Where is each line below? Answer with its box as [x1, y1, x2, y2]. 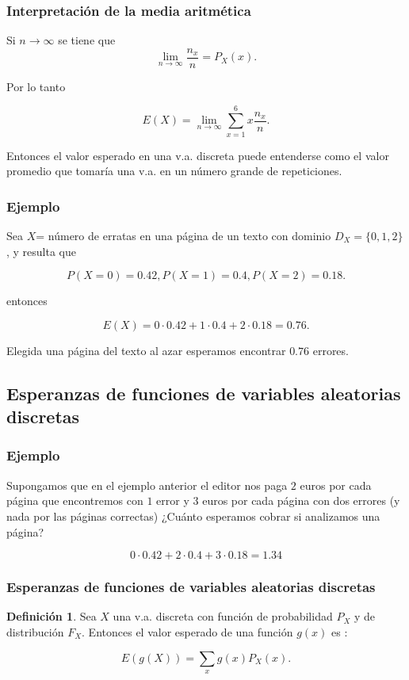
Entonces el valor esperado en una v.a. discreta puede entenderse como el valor [6, 147, 389, 163]
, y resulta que [6, 243, 77, 259]
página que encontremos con [6, 492, 143, 509]
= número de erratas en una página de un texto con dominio [36, 227, 331, 243]
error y [156, 492, 189, 509]
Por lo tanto [6, 78, 66, 94]
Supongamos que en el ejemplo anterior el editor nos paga [6, 476, 288, 493]
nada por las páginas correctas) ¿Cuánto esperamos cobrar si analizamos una [6, 507, 380, 524]
